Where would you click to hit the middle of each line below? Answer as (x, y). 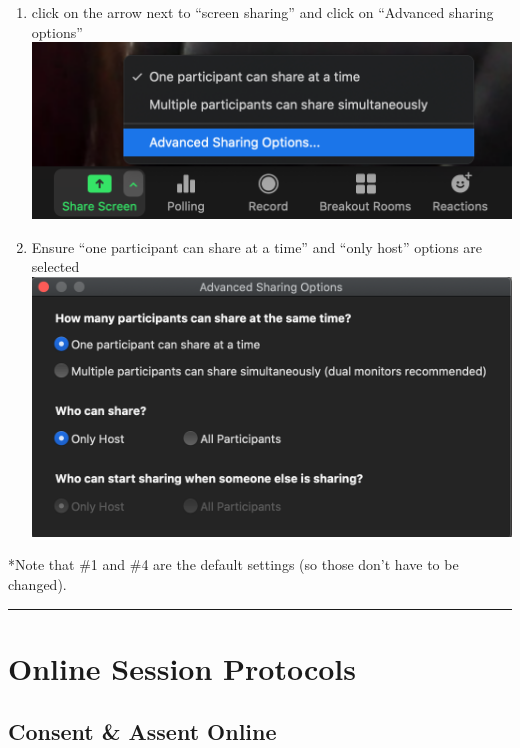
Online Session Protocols (182, 667)
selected (55, 266)
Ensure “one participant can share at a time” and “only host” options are (257, 246)
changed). (37, 583)
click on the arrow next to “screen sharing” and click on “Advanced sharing (262, 12)
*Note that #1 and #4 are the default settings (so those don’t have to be (233, 564)
